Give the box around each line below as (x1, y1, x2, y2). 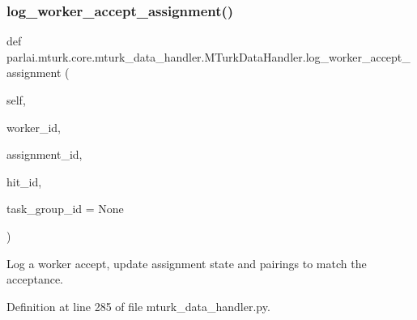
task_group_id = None (6, 200, 124, 217)
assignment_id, (6, 146, 83, 163)
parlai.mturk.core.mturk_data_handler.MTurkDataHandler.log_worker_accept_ (6, 48, 411, 65)
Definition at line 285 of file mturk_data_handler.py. (6, 297, 270, 314)
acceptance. (6, 271, 63, 288)
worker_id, (6, 118, 61, 135)
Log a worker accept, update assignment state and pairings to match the (6, 254, 367, 271)
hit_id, (6, 173, 42, 190)
